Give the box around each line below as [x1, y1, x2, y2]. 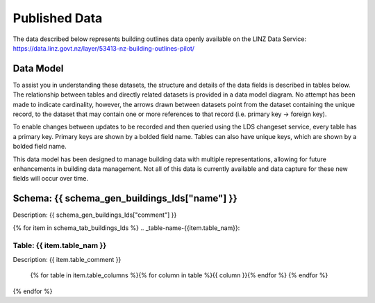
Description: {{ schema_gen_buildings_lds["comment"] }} [12, 211, 177, 219]
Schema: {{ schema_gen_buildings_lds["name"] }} [12, 193, 237, 204]
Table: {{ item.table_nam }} [12, 240, 107, 250]
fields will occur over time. [12, 174, 88, 183]
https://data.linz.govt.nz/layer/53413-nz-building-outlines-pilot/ [12, 44, 194, 52]
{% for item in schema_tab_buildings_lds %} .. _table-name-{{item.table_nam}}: [12, 223, 240, 232]
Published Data [12, 10, 103, 26]
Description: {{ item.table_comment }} [12, 255, 122, 263]
